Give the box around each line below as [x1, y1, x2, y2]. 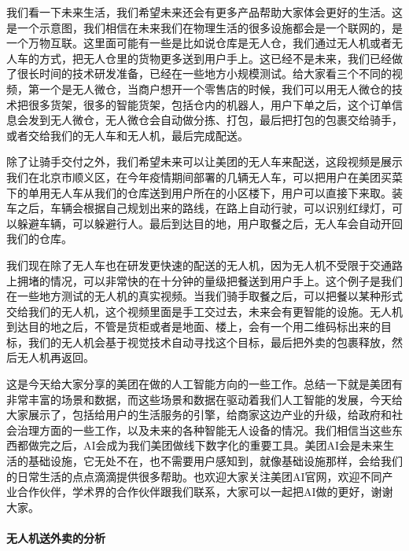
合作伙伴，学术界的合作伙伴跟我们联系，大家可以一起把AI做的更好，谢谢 [17, 483, 393, 500]
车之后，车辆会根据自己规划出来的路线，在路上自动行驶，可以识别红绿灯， [6, 200, 392, 216]
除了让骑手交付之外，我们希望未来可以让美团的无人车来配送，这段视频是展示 [6, 153, 403, 170]
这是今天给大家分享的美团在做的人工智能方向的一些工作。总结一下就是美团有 [6, 376, 403, 392]
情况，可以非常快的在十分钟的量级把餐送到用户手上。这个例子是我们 [50, 272, 403, 288]
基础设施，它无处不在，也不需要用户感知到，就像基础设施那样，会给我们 [28, 453, 403, 469]
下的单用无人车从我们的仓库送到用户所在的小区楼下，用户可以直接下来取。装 [6, 184, 403, 200]
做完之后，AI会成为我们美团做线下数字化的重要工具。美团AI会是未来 [28, 437, 384, 454]
